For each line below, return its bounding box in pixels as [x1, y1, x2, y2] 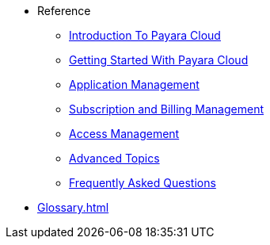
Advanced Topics [69, 151, 160, 165]
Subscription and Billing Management [69, 102, 264, 116]
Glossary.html [37, 201, 109, 214]
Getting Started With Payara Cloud [69, 53, 249, 67]
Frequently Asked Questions [69, 176, 216, 189]
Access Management [69, 127, 180, 140]
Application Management [69, 78, 200, 91]
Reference [37, 4, 91, 17]
